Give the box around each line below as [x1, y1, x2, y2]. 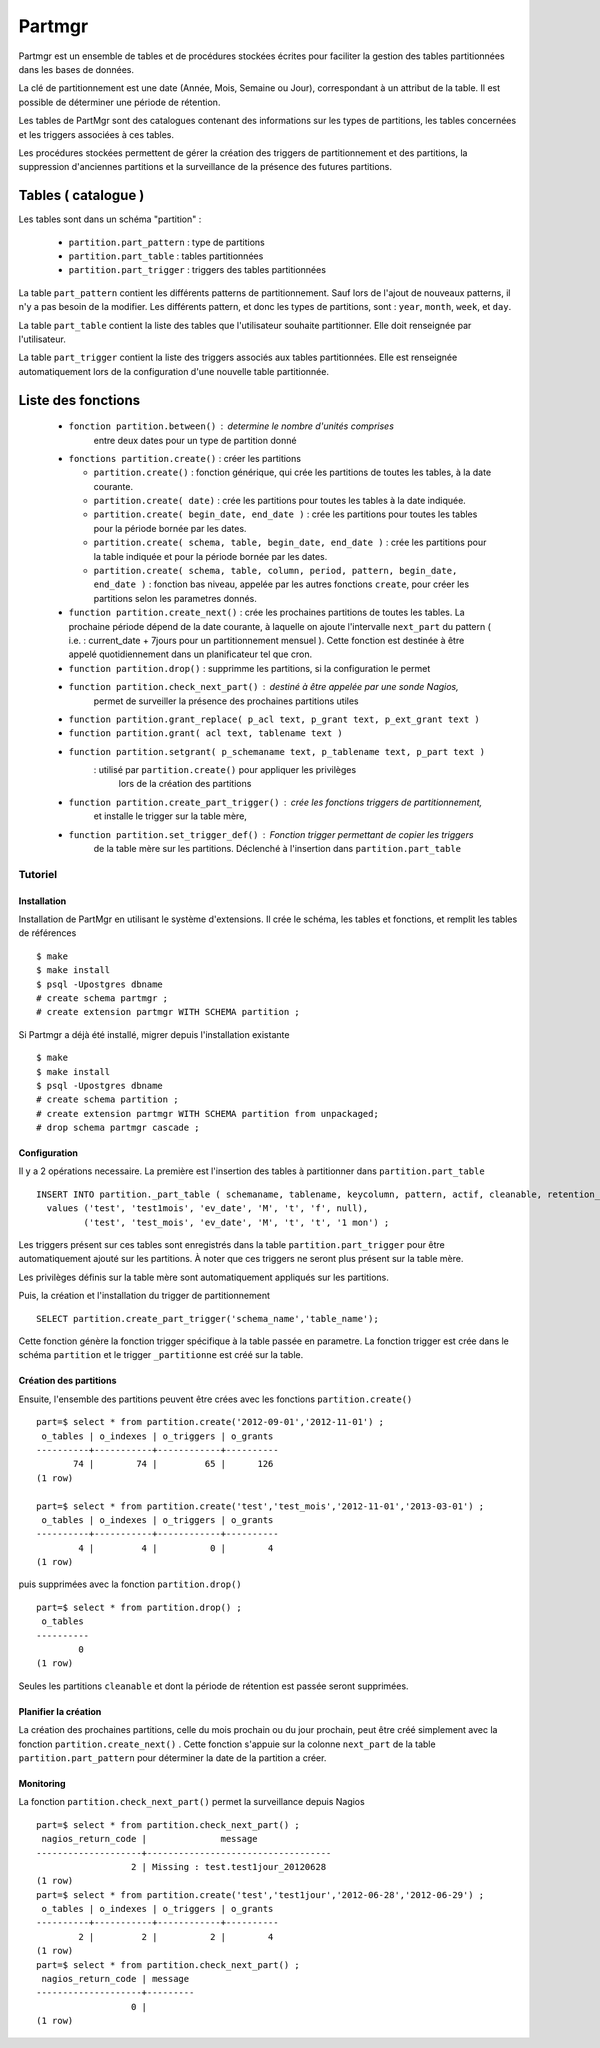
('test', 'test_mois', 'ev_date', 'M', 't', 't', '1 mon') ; [83, 1216, 390, 1228]
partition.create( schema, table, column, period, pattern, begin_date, [93, 565, 458, 577]
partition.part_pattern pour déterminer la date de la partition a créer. [18, 1751, 327, 1764]
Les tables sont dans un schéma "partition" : [18, 213, 202, 225]
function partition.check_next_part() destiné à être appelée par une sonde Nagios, [68, 681, 459, 693]
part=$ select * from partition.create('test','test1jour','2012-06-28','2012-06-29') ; [36, 1889, 485, 1900]
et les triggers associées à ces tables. [18, 128, 175, 140]
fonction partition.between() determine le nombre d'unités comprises [68, 420, 395, 432]
